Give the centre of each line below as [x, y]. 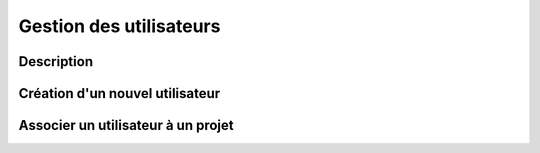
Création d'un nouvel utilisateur [119, 93]
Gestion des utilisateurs [119, 26]
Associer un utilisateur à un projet [126, 125]
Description [56, 61]
